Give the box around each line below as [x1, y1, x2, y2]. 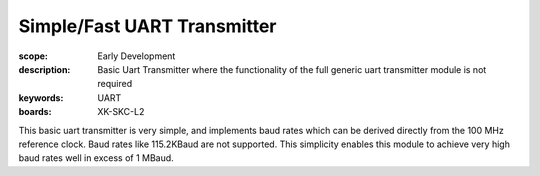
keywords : [18, 91, 64, 104]
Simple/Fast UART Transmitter [18, 15, 277, 37]
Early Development [97, 50, 176, 62]
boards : [18, 106, 52, 118]
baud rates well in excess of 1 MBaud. [18, 152, 174, 164]
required [97, 78, 133, 90]
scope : [18, 50, 49, 62]
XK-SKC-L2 [97, 106, 145, 118]
